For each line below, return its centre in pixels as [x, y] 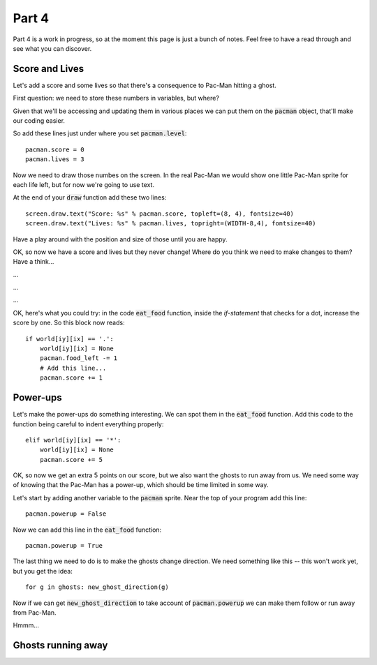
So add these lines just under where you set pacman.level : [100, 133]
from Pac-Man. [35, 612]
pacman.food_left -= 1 [79, 358]
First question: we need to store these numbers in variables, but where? [116, 98]
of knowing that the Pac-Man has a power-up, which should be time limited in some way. [141, 485]
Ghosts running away [60, 645]
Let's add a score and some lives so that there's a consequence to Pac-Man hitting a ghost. [145, 85]
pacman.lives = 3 [55, 159]
